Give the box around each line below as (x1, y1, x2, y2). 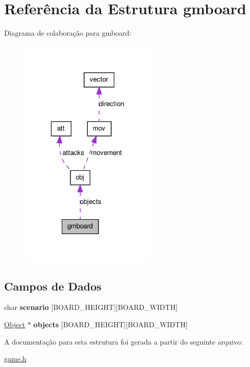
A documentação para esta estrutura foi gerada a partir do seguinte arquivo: (4, 336, 243, 347)
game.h (4, 353, 27, 364)
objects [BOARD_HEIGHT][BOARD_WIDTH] (33, 319, 188, 329)
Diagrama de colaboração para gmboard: (4, 28, 132, 38)
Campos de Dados (4, 278, 102, 294)
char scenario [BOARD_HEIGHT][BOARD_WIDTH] (4, 302, 178, 312)
